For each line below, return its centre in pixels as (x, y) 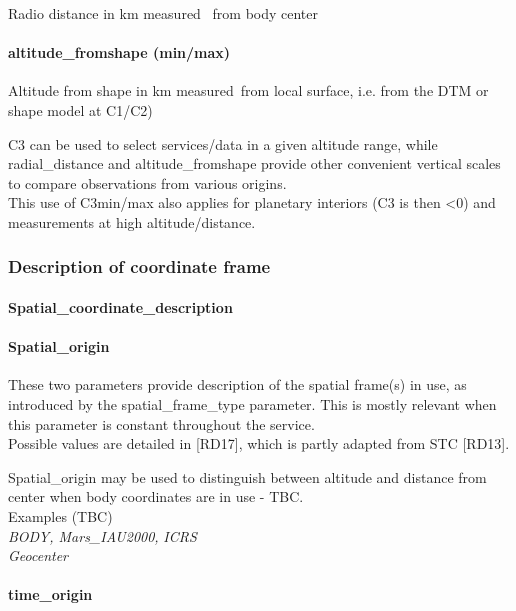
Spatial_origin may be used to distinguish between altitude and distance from (247, 476)
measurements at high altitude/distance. (132, 221)
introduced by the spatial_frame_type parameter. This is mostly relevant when (252, 403)
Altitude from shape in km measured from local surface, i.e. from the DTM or (248, 90)
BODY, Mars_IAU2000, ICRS (102, 535)
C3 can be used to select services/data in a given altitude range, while (223, 143)
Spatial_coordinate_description (120, 306)
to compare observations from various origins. (147, 182)
